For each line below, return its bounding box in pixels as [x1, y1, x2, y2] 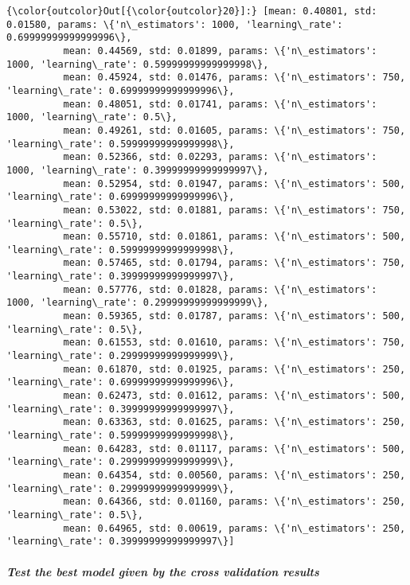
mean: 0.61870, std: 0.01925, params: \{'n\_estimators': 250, [63, 363, 406, 375]
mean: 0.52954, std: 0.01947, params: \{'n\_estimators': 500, [63, 177, 406, 189]
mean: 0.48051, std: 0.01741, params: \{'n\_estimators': [63, 98, 377, 110]
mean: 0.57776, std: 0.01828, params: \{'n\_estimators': [63, 283, 377, 295]
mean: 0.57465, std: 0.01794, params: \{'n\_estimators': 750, [63, 257, 406, 269]
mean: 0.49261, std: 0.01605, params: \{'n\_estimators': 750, [63, 124, 406, 136]
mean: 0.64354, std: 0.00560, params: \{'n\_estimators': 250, [63, 469, 406, 481]
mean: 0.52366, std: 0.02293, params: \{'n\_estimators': [63, 151, 377, 163]
